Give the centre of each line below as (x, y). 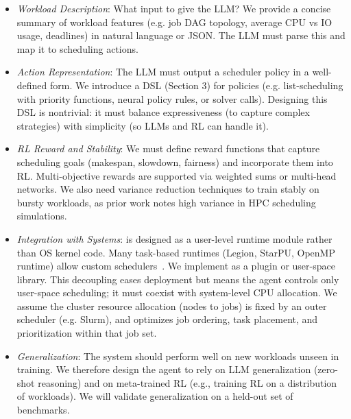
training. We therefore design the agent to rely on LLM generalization (164, 369)
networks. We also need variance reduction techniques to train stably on (168, 189)
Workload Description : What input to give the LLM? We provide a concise (174, 8)
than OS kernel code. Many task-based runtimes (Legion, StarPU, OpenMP (176, 252)
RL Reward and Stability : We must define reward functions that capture (168, 148)
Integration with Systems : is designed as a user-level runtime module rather (174, 238)
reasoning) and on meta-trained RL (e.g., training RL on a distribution (187, 382)
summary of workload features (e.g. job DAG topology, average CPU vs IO (174, 22)
